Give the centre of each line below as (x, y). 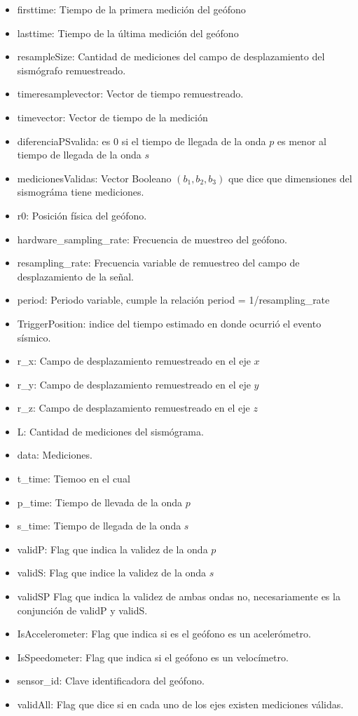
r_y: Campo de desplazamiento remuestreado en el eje (134, 384)
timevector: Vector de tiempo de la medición (112, 117)
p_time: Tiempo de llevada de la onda (100, 502)
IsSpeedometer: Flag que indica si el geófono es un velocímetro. (153, 657)
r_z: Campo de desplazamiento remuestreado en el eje (133, 408)
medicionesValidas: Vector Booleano (94, 178)
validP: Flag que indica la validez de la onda (112, 549)
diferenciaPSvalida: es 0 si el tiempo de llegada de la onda (142, 141)
